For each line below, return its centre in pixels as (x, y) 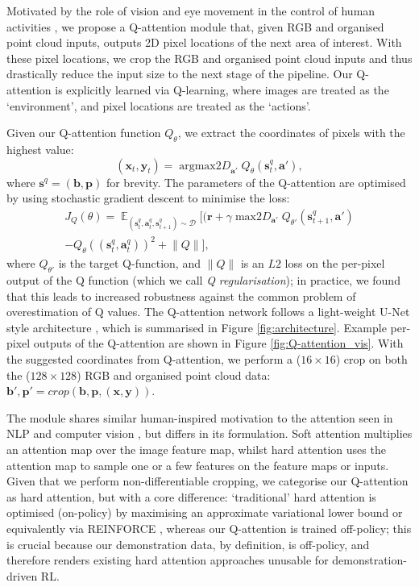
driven (22, 575)
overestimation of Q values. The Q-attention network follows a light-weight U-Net (208, 312)
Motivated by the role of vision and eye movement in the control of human (191, 10)
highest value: (40, 149)
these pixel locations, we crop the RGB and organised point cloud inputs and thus (209, 58)
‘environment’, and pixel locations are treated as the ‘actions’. (159, 105)
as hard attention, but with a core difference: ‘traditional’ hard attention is (191, 496)
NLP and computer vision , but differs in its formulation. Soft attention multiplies (209, 433)
